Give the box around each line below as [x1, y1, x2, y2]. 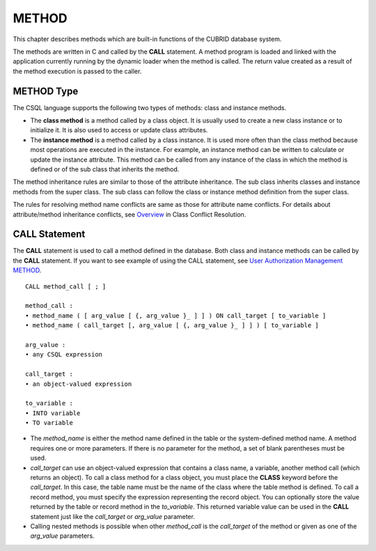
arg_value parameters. [30, 531, 95, 540]
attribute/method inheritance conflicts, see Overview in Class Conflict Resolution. [13, 210, 246, 219]
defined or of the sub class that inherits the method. [30, 164, 180, 173]
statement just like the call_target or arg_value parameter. [30, 512, 195, 520]
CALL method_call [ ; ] [25, 282, 107, 290]
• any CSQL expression [25, 350, 103, 359]
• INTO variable [25, 409, 81, 417]
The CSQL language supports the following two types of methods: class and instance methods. [13, 103, 287, 111]
